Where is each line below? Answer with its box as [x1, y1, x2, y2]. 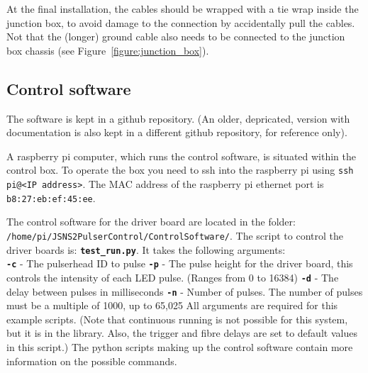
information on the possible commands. [6, 353, 177, 368]
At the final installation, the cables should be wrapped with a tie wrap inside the [6, 1, 359, 16]
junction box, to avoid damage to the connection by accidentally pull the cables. [6, 15, 355, 30]
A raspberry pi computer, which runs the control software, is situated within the [6, 148, 357, 163]
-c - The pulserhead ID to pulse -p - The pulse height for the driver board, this [6, 256, 353, 271]
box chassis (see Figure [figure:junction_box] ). [6, 43, 209, 57]
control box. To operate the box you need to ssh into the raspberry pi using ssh [6, 162, 354, 177]
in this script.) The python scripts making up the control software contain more [6, 339, 353, 354]
